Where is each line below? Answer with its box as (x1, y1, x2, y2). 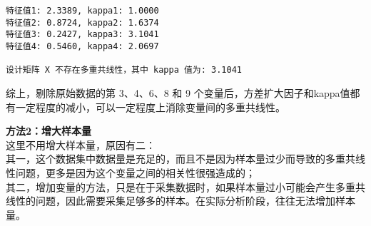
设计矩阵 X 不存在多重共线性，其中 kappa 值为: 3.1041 (6, 65, 242, 76)
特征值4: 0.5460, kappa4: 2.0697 (6, 41, 159, 51)
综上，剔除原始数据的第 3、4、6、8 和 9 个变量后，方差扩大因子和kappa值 (6, 85, 350, 100)
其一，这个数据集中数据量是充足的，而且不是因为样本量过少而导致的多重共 (6, 151, 355, 166)
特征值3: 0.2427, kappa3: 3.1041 (6, 29, 159, 40)
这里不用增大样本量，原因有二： (6, 137, 156, 152)
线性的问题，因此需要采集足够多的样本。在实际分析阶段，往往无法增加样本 (6, 193, 355, 208)
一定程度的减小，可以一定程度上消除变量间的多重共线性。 (15, 99, 285, 114)
